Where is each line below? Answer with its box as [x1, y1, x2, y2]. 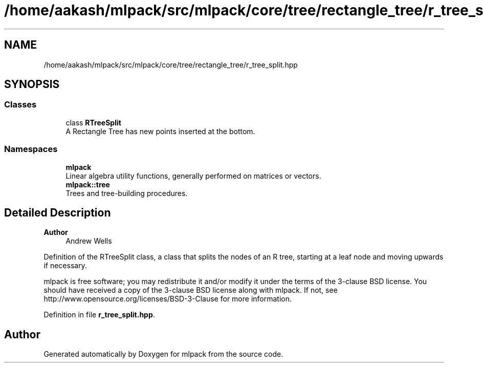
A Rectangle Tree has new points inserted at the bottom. [65, 126, 255, 136]
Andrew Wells [65, 236, 112, 246]
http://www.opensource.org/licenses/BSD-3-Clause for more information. [43, 294, 292, 304]
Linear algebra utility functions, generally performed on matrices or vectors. [65, 171, 321, 180]
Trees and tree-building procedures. [65, 188, 188, 198]
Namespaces [4, 144, 58, 155]
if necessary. [43, 261, 87, 270]
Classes [4, 99, 37, 110]
